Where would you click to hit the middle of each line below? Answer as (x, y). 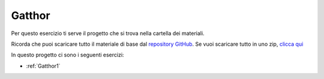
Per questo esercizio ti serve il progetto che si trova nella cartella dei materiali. (108, 33)
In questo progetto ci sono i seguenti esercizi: (67, 55)
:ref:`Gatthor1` (43, 66)
